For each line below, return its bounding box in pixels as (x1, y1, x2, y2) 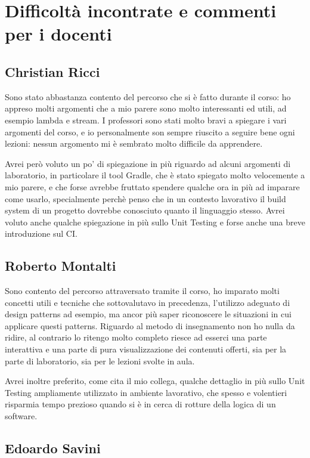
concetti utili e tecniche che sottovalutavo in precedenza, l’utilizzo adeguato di (5, 296, 290, 308)
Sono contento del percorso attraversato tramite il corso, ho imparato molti (5, 284, 280, 297)
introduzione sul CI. (5, 227, 77, 240)
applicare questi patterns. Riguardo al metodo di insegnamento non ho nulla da (5, 319, 295, 332)
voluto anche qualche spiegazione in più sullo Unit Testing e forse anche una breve (5, 215, 305, 228)
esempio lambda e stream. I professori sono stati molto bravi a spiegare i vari (5, 113, 287, 126)
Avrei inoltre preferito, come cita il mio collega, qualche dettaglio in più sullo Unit (5, 375, 305, 387)
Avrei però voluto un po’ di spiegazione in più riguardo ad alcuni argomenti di (5, 157, 291, 169)
